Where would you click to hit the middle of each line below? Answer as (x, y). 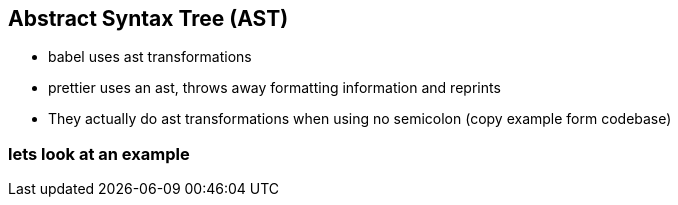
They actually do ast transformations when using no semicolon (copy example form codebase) (360, 119)
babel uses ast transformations (150, 57)
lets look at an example (99, 153)
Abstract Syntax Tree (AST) (148, 18)
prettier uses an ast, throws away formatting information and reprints (274, 88)
